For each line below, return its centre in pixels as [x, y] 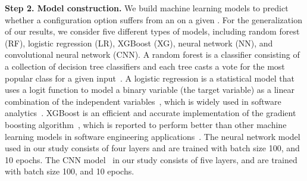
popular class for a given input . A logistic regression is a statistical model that [150, 78]
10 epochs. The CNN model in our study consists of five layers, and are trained [151, 159]
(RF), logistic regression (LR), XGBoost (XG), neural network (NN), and [139, 43]
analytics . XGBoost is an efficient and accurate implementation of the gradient [151, 113]
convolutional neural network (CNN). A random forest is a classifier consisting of [152, 54]
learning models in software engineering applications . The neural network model [153, 136]
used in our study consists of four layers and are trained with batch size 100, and [152, 148]
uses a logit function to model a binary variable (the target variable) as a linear [150, 90]
